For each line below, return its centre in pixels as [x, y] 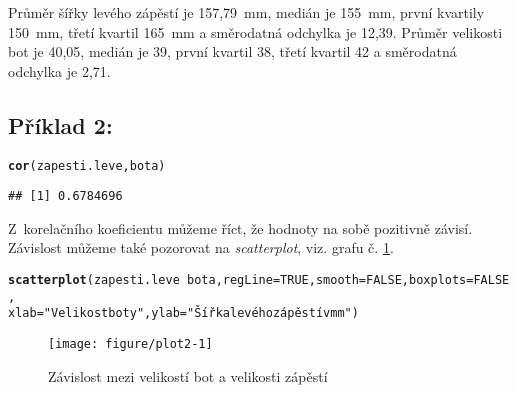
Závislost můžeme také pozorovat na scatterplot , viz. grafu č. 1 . [201, 247]
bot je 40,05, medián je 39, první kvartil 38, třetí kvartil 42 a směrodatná [232, 51]
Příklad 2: [60, 124]
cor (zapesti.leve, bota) [87, 165]
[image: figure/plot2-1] [130, 344]
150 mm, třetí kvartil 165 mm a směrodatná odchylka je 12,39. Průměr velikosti [255, 31]
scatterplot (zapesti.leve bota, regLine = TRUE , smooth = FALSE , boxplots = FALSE [259, 280]
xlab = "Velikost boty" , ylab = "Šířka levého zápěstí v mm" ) [183, 313]
